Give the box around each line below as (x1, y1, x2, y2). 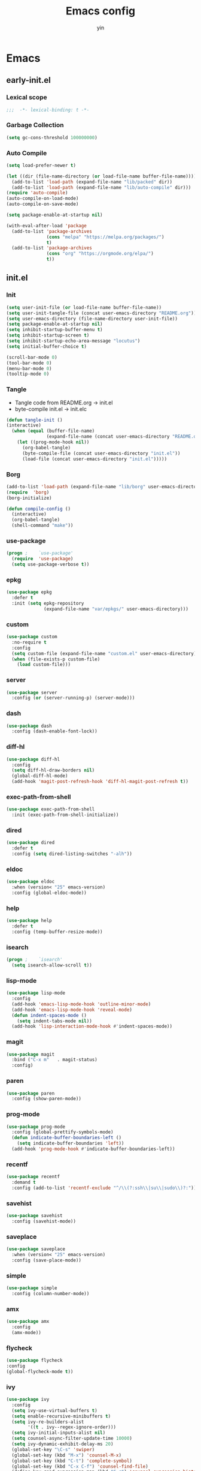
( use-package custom (6, 634, 58, 640)
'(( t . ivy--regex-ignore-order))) (28, 1424, 117, 1430)
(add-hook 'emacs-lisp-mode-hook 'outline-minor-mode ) (11, 1001, 151, 1007)
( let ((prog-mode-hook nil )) (17, 439, 90, 445)
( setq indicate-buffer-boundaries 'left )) (17, 1140, 124, 1146)
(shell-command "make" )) (11, 523, 74, 529)
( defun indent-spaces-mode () (11, 1012, 87, 1018)
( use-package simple (6, 1285, 58, 1291)
